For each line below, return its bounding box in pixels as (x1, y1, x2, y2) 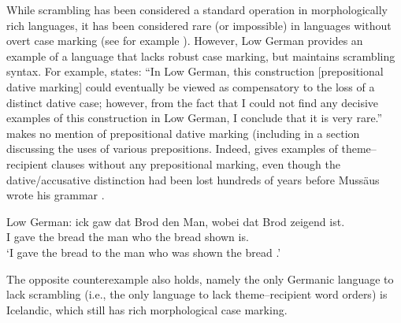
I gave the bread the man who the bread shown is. (6, 228, 249, 245)
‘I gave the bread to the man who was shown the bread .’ (6, 243, 281, 260)
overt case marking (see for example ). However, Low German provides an (6, 32, 363, 49)
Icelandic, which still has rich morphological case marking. (6, 301, 288, 317)
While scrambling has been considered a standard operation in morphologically (6, 2, 388, 17)
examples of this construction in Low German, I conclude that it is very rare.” (6, 110, 383, 126)
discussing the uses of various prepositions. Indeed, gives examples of (6, 140, 338, 157)
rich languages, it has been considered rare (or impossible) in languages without (6, 17, 392, 33)
